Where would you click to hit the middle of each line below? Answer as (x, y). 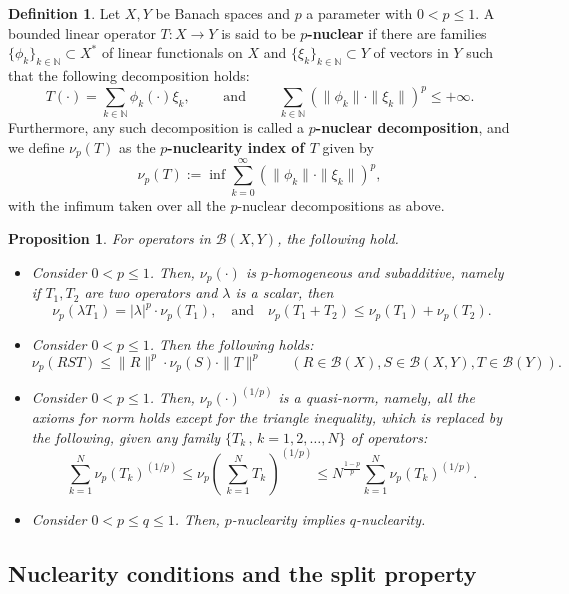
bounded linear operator (82, 32)
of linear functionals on (172, 52)
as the (137, 147)
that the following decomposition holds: (129, 74)
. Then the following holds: (231, 343)
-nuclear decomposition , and (412, 127)
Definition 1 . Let (64, 13)
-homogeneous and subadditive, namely (385, 271)
